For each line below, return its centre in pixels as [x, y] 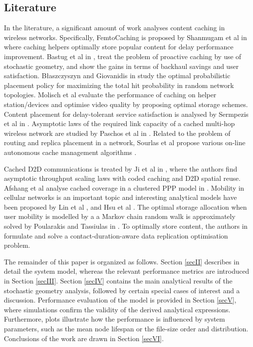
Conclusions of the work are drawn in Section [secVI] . [84, 338]
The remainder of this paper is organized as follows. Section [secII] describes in [122, 261]
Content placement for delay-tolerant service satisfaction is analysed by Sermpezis [126, 114]
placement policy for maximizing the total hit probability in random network [119, 85]
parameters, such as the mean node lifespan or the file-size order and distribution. [126, 329]
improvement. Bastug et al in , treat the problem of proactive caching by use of [123, 56]
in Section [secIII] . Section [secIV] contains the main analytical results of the [118, 281]
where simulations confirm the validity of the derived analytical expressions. [117, 309]
